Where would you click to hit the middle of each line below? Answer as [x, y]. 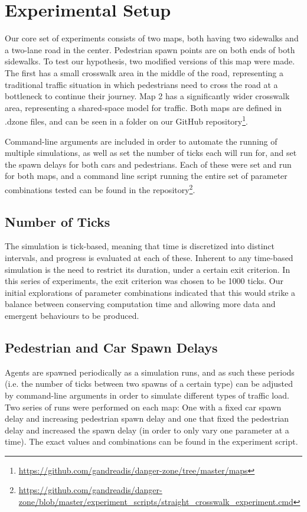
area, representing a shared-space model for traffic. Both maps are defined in [143, 107]
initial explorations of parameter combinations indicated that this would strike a [150, 292]
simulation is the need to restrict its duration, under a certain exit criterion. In [148, 269]
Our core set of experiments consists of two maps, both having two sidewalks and [152, 38]
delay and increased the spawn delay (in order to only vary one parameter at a [147, 430]
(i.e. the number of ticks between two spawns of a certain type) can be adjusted [149, 384]
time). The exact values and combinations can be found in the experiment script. [151, 441]
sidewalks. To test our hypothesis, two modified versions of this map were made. [150, 61]
